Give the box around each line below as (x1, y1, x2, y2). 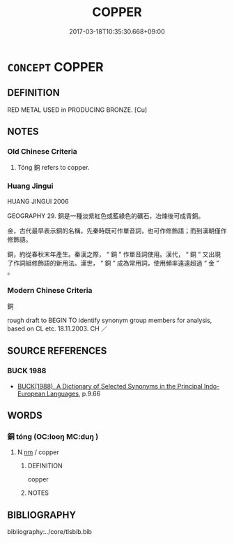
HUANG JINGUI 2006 (7, 197, 69, 205)
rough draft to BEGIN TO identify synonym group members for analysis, (7, 316, 212, 325)
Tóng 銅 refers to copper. (17, 164, 90, 172)
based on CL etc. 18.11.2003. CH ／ (7, 324, 108, 333)
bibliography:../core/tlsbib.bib (7, 528, 93, 536)
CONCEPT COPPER (7, 59, 104, 75)
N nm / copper (17, 448, 59, 456)
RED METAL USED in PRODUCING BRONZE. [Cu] (7, 106, 148, 114)
